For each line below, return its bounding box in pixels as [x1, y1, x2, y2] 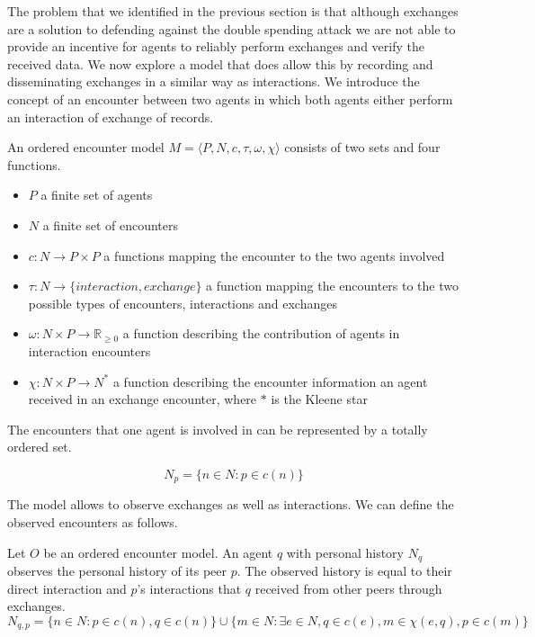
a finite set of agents [40, 185, 153, 204]
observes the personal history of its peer [7, 561, 227, 579]
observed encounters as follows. [7, 512, 178, 531]
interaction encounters [28, 341, 151, 360]
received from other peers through [254, 579, 442, 597]
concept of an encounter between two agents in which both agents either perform [7, 89, 453, 108]
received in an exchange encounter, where [28, 390, 257, 408]
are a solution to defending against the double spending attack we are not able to [7, 19, 456, 38]
